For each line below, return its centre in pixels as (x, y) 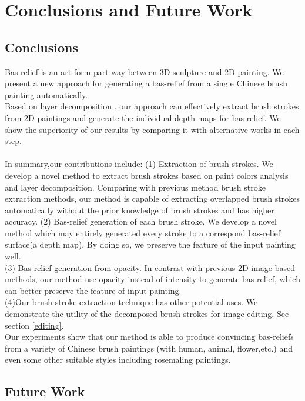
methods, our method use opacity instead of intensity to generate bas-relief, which (152, 279)
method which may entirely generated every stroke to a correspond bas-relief (143, 233)
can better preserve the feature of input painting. (93, 290)
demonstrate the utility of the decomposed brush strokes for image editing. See (147, 314)
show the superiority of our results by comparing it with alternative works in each (152, 129)
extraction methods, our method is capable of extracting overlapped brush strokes (152, 198)
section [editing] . (34, 325)
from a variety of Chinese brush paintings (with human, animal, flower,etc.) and (149, 348)
